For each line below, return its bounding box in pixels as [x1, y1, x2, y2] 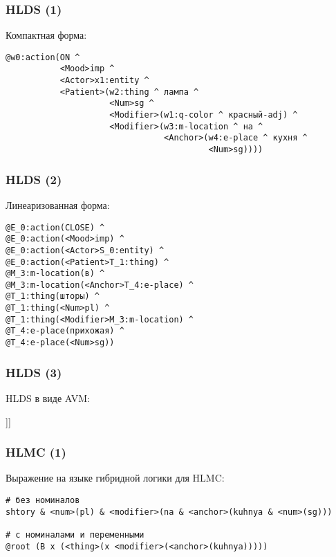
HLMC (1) [6, 444, 66, 461]
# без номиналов [6, 495, 80, 505]
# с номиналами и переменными [6, 529, 144, 540]
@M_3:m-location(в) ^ [6, 268, 105, 279]
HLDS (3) [6, 363, 62, 381]
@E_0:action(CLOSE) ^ [6, 222, 105, 232]
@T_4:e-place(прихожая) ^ [6, 326, 124, 336]
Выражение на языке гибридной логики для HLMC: [6, 471, 225, 485]
